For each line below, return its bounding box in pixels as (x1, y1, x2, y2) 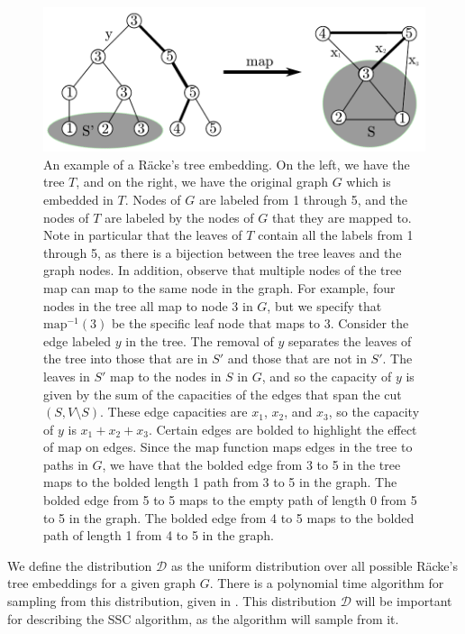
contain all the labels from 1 (258, 225, 414, 244)
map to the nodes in (110, 366, 222, 385)
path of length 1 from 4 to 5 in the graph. (43, 526, 274, 545)
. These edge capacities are (100, 402, 248, 421)
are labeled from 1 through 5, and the (198, 189, 408, 208)
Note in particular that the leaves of (43, 225, 242, 244)
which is (346, 172, 391, 191)
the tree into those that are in (43, 349, 208, 368)
